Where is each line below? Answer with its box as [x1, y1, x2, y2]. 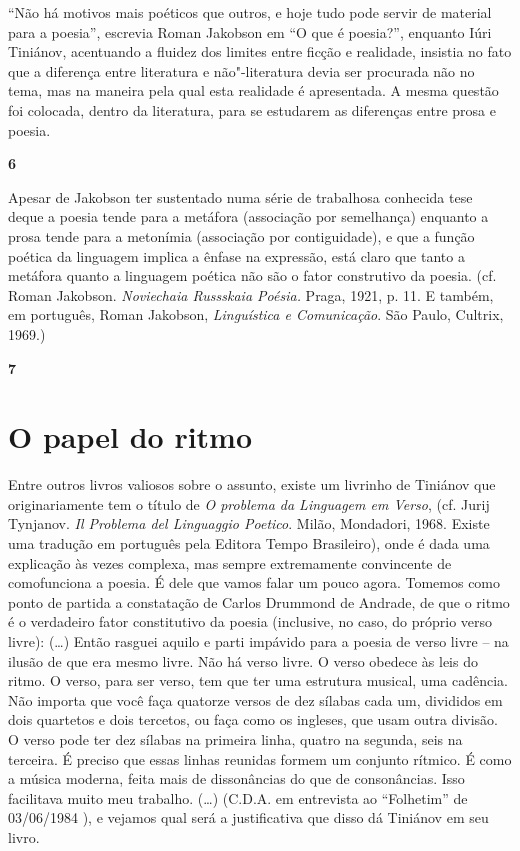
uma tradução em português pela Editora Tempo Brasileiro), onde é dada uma [8, 533, 490, 553]
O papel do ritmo [8, 416, 253, 457]
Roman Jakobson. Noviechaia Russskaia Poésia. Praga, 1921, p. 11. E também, [8, 284, 494, 305]
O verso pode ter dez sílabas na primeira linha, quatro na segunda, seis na [8, 728, 463, 749]
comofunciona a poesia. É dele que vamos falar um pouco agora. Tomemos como [8, 572, 501, 593]
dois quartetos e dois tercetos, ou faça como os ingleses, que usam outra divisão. [8, 709, 498, 730]
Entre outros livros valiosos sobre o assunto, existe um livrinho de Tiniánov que [8, 474, 496, 495]
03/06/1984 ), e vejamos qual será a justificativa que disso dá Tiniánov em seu [8, 807, 489, 828]
